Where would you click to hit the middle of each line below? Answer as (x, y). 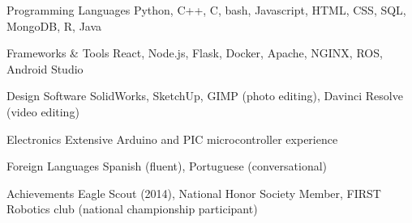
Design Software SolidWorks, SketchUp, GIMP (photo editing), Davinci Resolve (205, 96)
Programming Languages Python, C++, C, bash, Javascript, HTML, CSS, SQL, (206, 10)
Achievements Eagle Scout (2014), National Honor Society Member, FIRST (194, 193)
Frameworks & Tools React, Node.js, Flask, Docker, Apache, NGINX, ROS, (195, 53)
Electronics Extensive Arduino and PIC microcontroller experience (172, 139)
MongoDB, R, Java (54, 25)
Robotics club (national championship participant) (132, 209)
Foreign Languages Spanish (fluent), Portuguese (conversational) (167, 166)
